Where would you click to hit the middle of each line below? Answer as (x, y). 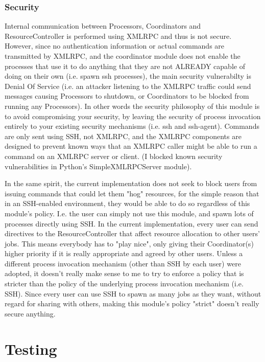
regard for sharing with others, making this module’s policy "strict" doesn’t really (132, 303)
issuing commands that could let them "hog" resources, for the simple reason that (132, 193)
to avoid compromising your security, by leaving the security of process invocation (133, 116)
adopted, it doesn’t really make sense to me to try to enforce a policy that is (124, 273)
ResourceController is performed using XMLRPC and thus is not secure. (118, 36)
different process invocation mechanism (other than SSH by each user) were (123, 263)
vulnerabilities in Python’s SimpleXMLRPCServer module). (98, 166)
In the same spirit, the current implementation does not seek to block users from (131, 183)
